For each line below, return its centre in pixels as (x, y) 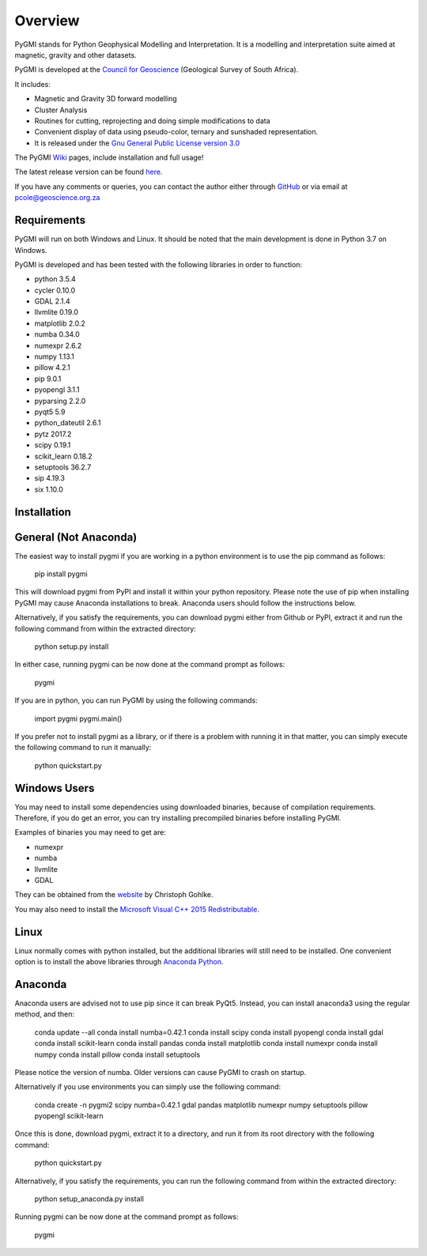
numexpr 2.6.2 (58, 345)
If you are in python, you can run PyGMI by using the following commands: (136, 700)
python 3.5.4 (55, 279)
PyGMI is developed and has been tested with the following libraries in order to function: (159, 264)
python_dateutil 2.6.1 (68, 423)
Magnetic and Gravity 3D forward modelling (106, 99)
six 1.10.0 (49, 489)
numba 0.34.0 (57, 334)
